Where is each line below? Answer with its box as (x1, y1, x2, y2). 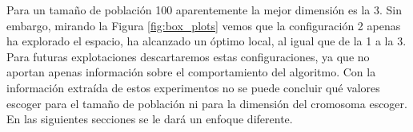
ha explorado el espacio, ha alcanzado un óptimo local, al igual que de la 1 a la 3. (6, 33, 407, 49)
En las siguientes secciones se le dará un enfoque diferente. (6, 111, 293, 127)
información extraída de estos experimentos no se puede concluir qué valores (6, 79, 380, 95)
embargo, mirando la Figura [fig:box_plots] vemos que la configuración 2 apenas (6, 17, 401, 33)
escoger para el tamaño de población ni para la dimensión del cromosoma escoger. (6, 95, 407, 111)
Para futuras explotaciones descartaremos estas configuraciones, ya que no (6, 48, 370, 64)
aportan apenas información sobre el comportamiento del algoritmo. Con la (6, 64, 376, 80)
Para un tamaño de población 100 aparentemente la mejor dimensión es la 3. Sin (6, 2, 402, 17)
